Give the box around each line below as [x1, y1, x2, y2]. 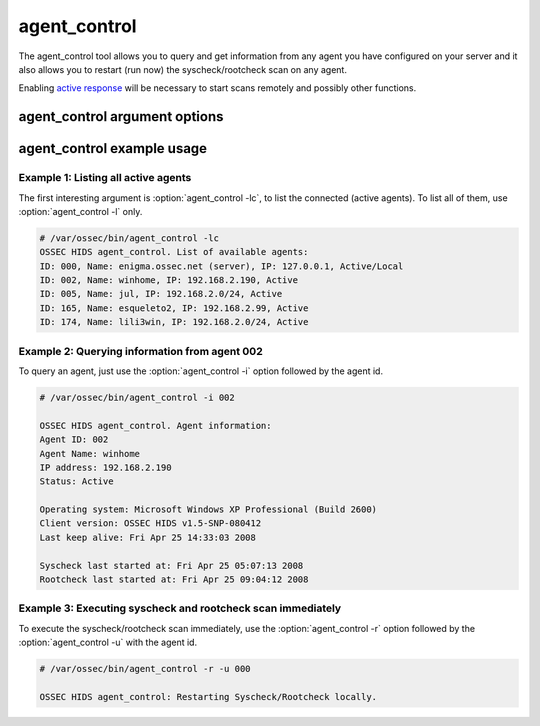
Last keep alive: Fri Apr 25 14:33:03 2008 [39, 531, 257, 543]
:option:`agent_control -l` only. [18, 205, 143, 217]
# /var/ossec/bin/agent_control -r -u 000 [39, 663, 251, 675]
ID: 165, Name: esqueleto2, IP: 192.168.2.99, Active [39, 302, 309, 314]
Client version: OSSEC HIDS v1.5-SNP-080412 [39, 518, 262, 529]
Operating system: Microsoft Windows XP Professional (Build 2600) [39, 504, 378, 515]
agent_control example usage [18, 140, 208, 157]
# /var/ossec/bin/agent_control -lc [39, 232, 220, 244]
